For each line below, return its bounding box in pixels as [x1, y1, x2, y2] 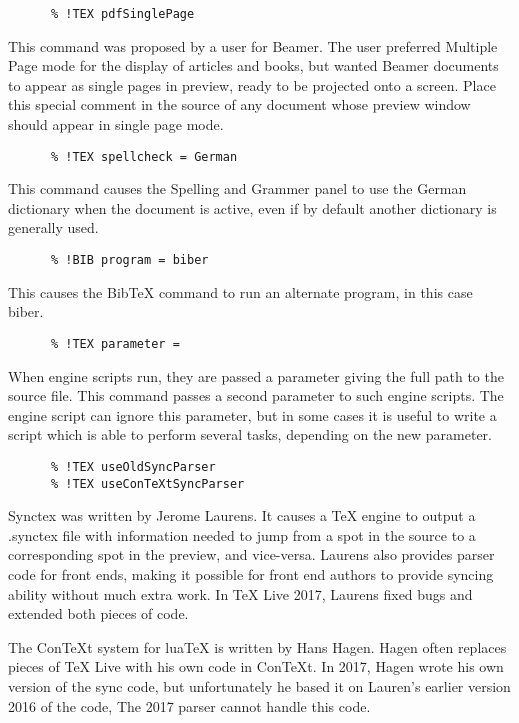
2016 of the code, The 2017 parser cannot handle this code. [8, 695, 371, 716]
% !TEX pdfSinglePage [50, 7, 195, 21]
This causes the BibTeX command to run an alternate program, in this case [8, 281, 473, 302]
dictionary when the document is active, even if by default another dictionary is [8, 197, 497, 218]
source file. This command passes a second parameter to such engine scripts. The [8, 385, 504, 406]
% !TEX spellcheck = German [50, 149, 238, 164]
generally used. [8, 217, 99, 238]
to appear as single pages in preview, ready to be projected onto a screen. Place [8, 74, 496, 95]
